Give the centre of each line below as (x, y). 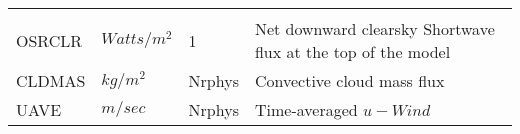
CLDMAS (51, 80)
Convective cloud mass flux (349, 80)
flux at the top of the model (352, 51)
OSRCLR (49, 40)
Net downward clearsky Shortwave (374, 28)
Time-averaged (306, 109)
